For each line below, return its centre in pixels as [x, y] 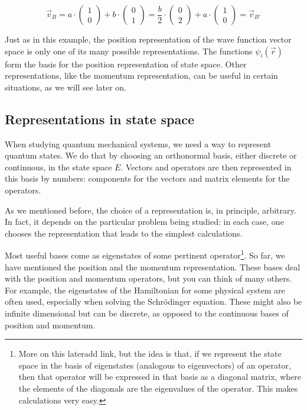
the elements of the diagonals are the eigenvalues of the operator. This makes [158, 388]
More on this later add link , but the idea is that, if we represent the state [150, 353]
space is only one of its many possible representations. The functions [129, 51]
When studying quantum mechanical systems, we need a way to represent [138, 143]
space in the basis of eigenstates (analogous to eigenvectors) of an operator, [155, 365]
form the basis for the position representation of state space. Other [126, 64]
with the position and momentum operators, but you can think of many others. [148, 278]
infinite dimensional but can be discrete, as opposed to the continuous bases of [147, 313]
